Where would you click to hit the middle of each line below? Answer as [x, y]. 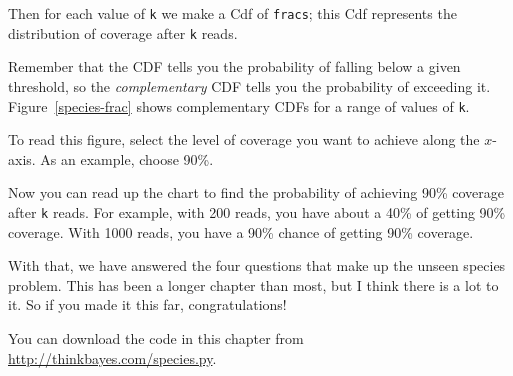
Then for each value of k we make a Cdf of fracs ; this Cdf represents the [232, 13]
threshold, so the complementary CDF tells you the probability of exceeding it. [249, 85]
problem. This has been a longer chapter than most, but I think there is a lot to [253, 284]
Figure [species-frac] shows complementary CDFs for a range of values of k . [239, 105]
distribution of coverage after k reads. [123, 32]
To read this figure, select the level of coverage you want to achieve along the [244, 139]
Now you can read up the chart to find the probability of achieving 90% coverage [256, 192]
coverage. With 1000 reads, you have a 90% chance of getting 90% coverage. [241, 231]
